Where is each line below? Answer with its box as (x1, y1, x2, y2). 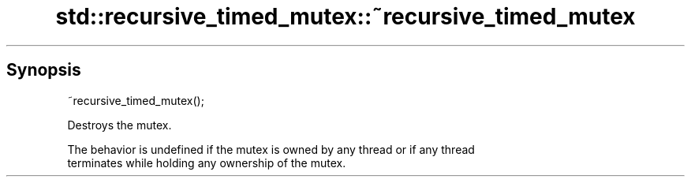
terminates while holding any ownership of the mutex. (67, 155, 346, 170)
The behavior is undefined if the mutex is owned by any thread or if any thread (67, 142, 475, 156)
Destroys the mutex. (67, 118, 172, 132)
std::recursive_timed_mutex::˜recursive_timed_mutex (55, 3, 636, 30)
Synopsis (6, 60, 81, 80)
